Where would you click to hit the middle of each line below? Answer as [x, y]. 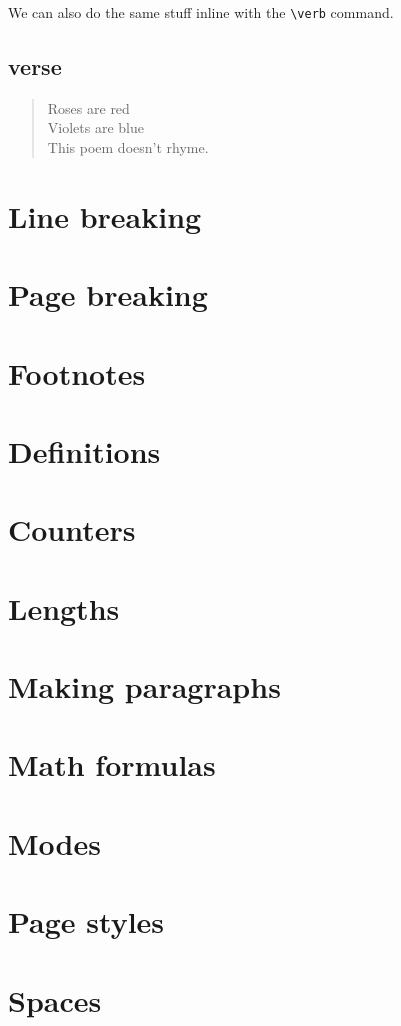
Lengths [64, 607]
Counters [72, 529]
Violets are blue [95, 127]
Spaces [55, 999]
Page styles [86, 921]
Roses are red [88, 107]
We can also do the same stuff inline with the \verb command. [201, 12]
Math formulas [112, 764]
